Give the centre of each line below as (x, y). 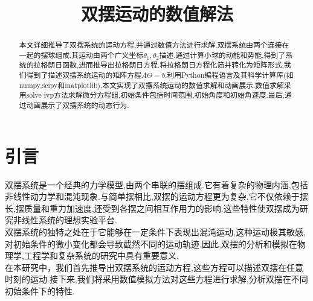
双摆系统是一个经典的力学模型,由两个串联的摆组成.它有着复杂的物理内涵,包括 (156, 184)
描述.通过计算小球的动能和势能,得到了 (222, 55)
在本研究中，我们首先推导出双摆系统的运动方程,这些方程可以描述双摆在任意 (154, 267)
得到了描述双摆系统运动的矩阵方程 (84, 75)
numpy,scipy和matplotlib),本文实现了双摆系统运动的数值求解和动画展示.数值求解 (151, 85)
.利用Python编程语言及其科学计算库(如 (229, 75)
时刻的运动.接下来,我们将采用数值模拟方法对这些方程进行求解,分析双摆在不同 (156, 279)
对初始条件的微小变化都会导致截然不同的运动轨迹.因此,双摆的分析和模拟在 (151, 243)
